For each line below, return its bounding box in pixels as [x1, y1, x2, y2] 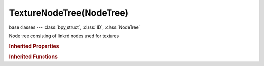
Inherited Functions [9, 53, 58, 60]
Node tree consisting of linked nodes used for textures [9, 33, 119, 39]
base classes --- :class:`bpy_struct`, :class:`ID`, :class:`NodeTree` [9, 24, 140, 30]
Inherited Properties [9, 43, 60, 49]
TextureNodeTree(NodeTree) [9, 7, 129, 18]
